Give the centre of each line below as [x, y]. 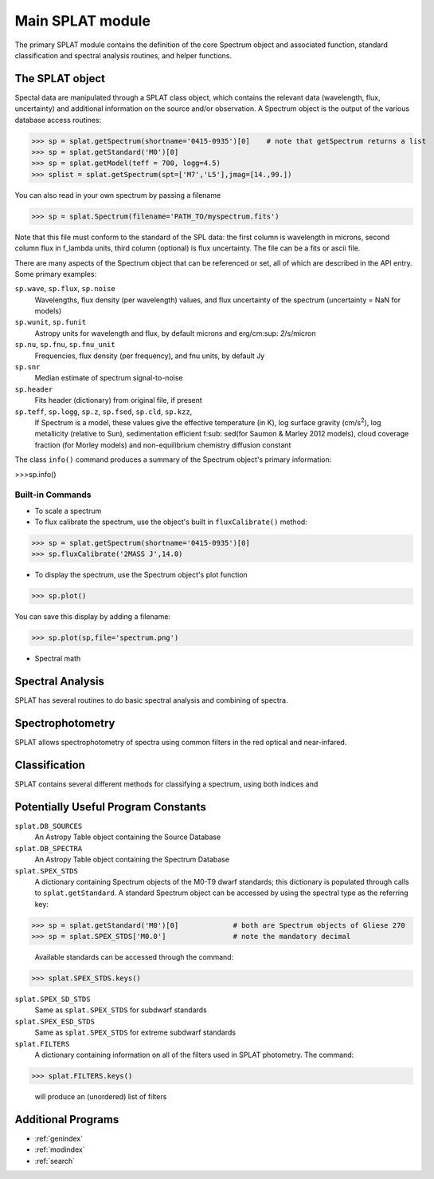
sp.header [34, 389]
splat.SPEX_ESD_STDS [55, 1021]
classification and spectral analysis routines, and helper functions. [123, 55]
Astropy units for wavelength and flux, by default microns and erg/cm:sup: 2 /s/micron [175, 333]
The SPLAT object [60, 79]
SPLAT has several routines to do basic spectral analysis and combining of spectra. [151, 700]
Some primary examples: [56, 274]
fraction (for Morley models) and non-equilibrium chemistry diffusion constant [163, 445]
